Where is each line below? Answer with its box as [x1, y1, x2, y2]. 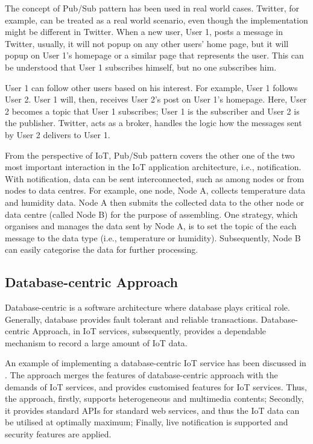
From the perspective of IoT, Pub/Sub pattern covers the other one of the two [5, 148, 295, 161]
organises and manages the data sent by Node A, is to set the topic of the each [5, 220, 297, 232]
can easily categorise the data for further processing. [5, 243, 198, 256]
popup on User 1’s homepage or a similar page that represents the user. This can [5, 49, 304, 62]
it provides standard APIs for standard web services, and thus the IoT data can [5, 404, 300, 416]
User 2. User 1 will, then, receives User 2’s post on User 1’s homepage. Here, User [5, 93, 307, 106]
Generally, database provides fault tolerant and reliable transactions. [5, 312, 258, 325]
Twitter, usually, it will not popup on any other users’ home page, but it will [5, 37, 289, 49]
